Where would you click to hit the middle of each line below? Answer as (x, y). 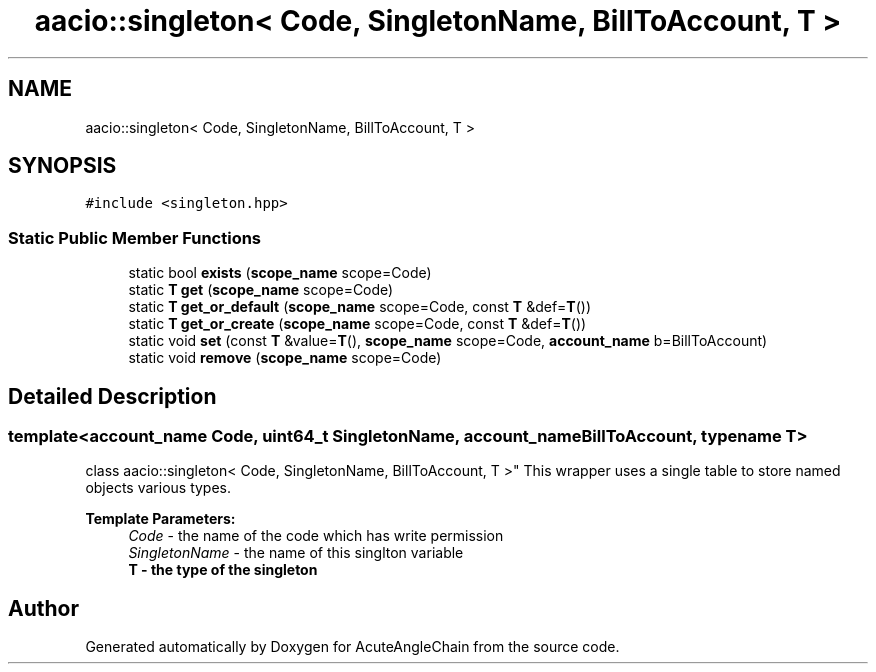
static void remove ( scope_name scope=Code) (285, 358)
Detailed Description (112, 396)
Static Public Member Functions (135, 237)
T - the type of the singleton (223, 570)
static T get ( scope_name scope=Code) (261, 290)
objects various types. (158, 488)
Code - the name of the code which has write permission (316, 536)
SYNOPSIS (62, 166)
